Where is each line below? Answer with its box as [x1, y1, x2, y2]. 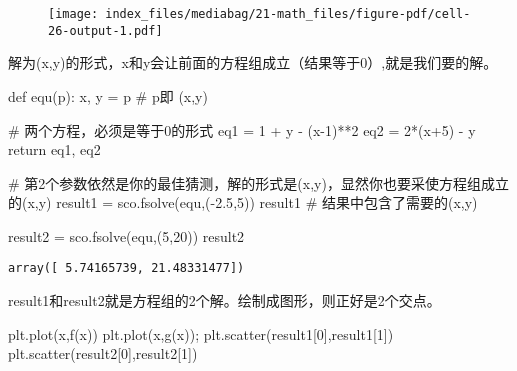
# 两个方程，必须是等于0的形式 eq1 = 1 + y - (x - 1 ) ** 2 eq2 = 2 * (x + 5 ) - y [8, 119, 476, 140]
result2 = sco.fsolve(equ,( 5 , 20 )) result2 [8, 225, 245, 246]
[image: [48, 7, 99, 21]
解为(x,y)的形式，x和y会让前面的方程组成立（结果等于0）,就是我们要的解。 [8, 52, 498, 73]
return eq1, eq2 [8, 139, 101, 160]
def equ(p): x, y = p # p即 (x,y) [8, 85, 208, 106]
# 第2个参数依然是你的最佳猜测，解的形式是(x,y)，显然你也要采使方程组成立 [8, 172, 509, 193]
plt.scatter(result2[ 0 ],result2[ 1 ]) [8, 343, 198, 364]
